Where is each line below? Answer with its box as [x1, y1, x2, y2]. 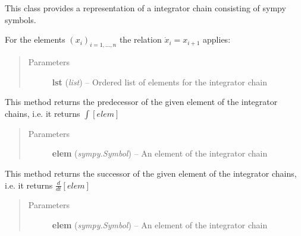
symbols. [5, 13, 36, 25]
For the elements [5, 33, 65, 46]
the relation [119, 33, 162, 46]
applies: [203, 33, 231, 46]
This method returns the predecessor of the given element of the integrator [5, 95, 278, 108]
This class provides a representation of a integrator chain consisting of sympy [5, 2, 286, 14]
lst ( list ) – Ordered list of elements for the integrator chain [52, 75, 267, 88]
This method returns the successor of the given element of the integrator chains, [5, 167, 297, 179]
